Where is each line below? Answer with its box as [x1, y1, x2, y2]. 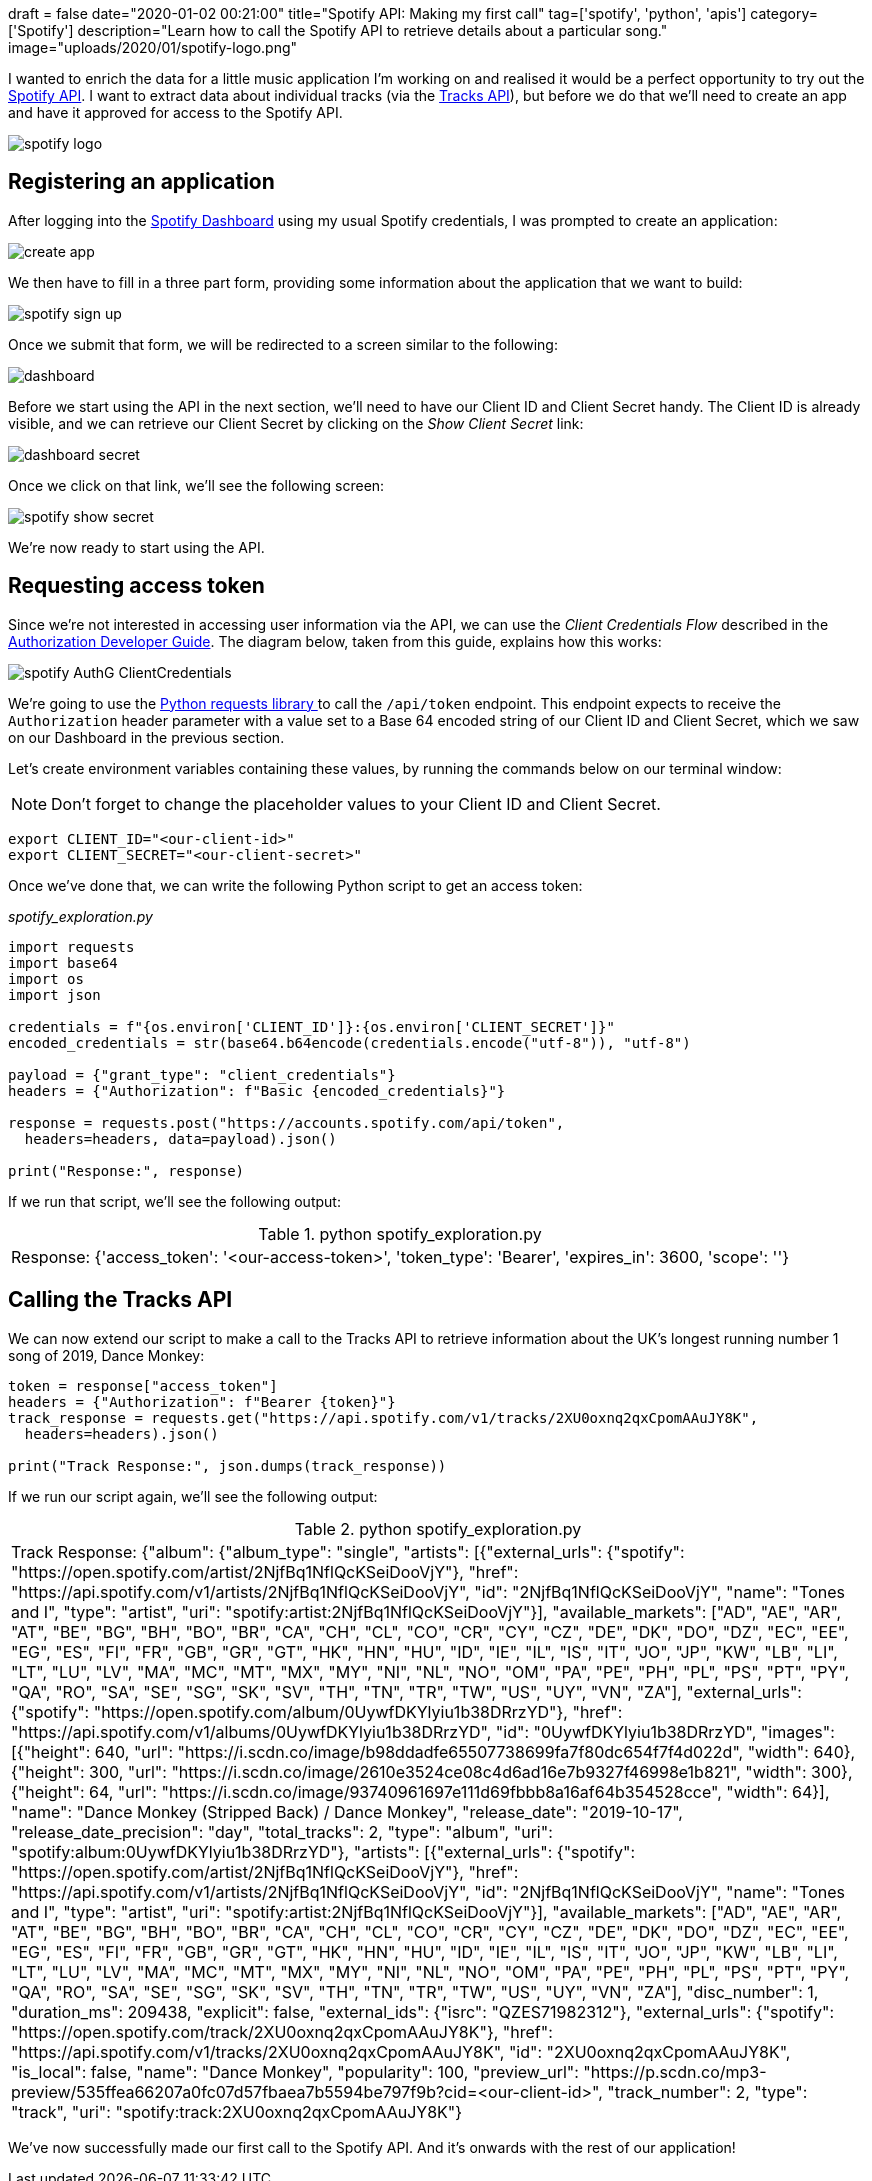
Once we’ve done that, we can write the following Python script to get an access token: [8, 876, 583, 894]
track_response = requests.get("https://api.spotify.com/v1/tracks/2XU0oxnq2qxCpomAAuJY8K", [8, 1409, 759, 1426]
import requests [8, 938, 135, 955]
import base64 [8, 954, 118, 971]
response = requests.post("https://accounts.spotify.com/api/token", [8, 1114, 565, 1131]
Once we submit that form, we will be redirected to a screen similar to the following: [8, 335, 558, 353]
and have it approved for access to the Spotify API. [8, 104, 343, 121]
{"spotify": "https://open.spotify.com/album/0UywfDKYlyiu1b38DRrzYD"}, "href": [11, 1701, 623, 1722]
